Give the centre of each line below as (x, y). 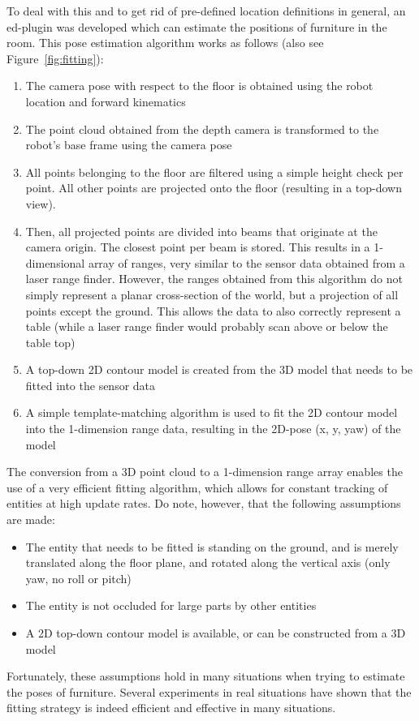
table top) (50, 342)
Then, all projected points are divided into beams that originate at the (201, 231)
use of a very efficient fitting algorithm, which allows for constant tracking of (197, 487)
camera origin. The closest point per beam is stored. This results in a (198, 247)
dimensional (55, 262)
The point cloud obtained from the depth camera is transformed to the (202, 129)
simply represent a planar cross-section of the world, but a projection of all (212, 294)
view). (41, 203)
